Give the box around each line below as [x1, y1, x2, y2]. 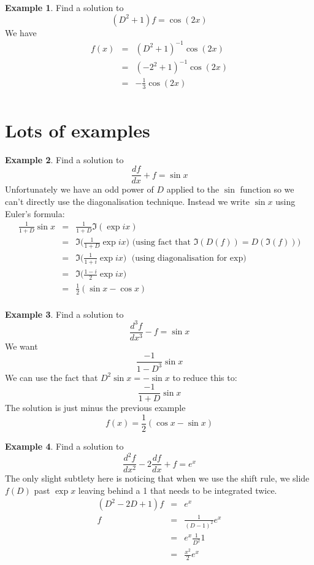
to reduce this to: [172, 371, 237, 383]
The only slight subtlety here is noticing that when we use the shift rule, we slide [5, 472, 310, 485]
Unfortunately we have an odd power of [5, 183, 154, 196]
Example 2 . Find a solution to [5, 153, 124, 166]
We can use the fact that [5, 371, 98, 383]
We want [5, 339, 38, 352]
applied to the [166, 183, 220, 196]
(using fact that [132, 238, 191, 247]
